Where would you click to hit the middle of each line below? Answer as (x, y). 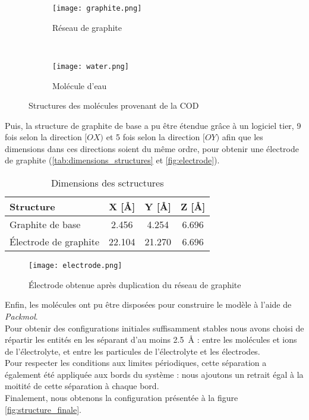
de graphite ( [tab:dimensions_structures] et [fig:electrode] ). (112, 160)
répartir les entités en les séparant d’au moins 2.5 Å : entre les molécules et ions (151, 340)
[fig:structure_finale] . (43, 409)
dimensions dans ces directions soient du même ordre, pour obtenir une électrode (152, 148)
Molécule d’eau (80, 85)
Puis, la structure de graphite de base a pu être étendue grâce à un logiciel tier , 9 (153, 125)
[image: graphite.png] (97, 8)
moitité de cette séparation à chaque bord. (82, 386)
